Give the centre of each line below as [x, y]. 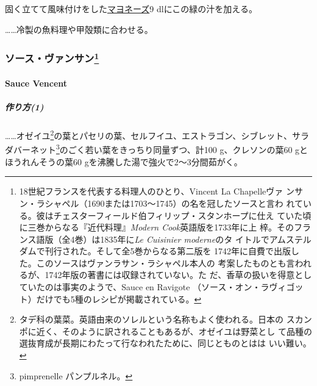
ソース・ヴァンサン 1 [52, 58]
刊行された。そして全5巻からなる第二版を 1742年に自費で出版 [168, 251]
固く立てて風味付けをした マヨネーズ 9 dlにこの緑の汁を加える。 [131, 9]
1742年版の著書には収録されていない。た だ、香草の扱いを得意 [170, 275]
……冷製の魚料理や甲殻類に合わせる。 [79, 29]
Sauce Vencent [36, 83]
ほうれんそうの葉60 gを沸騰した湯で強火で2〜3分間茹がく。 [124, 161]
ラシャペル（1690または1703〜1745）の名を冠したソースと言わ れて [170, 203]
